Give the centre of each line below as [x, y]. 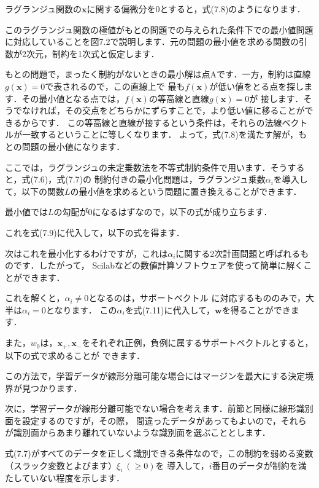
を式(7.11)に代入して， [170, 309]
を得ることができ [256, 309]
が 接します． [276, 98]
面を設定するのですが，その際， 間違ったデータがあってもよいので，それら [156, 420]
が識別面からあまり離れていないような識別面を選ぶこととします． [138, 432]
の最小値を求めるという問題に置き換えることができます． [186, 191]
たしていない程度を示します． [65, 478]
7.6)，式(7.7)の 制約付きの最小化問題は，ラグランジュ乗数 [149, 179]
